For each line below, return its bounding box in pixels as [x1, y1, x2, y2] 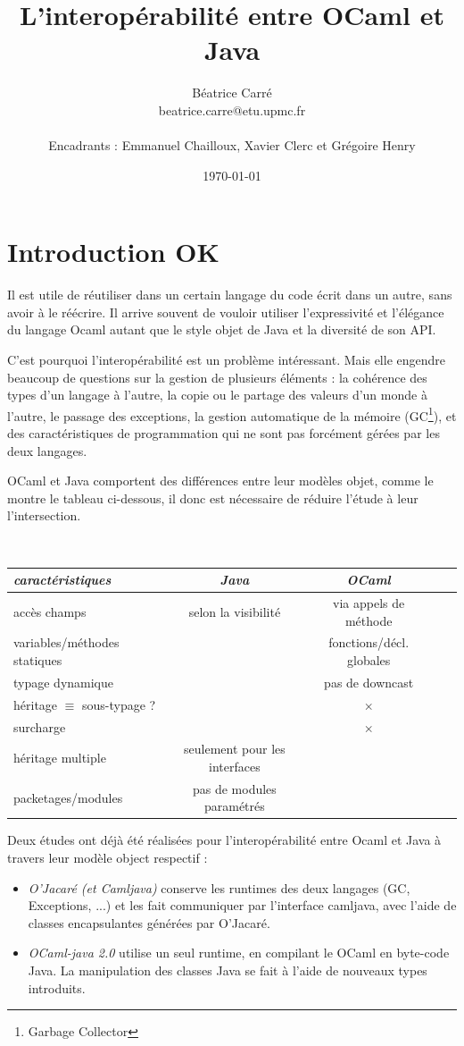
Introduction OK [7, 233, 220, 270]
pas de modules [192, 779, 277, 797]
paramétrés [203, 797, 265, 815]
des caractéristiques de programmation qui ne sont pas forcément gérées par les [7, 424, 440, 443]
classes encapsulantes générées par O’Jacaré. [28, 913, 270, 932]
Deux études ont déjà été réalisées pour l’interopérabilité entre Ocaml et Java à [7, 831, 442, 849]
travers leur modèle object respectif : [7, 848, 208, 867]
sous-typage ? [82, 695, 156, 713]
